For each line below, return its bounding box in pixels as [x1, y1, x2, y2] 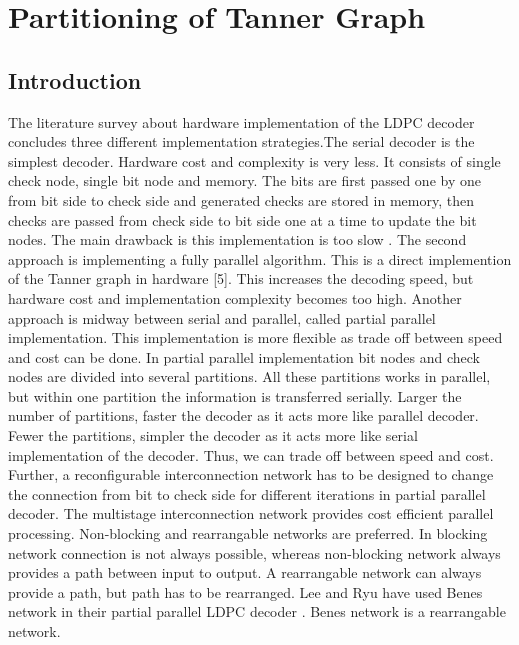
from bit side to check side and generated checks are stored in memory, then [8, 189, 474, 210]
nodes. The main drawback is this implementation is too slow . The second [8, 229, 467, 250]
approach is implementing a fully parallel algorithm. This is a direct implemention [8, 248, 512, 269]
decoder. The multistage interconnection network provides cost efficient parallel [8, 503, 494, 524]
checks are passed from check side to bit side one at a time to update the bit [8, 209, 477, 230]
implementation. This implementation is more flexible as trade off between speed [8, 327, 503, 348]
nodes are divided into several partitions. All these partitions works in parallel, [8, 366, 491, 387]
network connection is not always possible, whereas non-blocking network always [8, 542, 501, 563]
